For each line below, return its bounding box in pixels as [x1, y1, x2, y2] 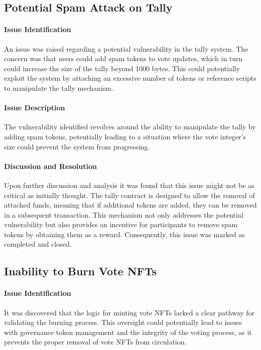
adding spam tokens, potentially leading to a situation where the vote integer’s [4, 131, 246, 141]
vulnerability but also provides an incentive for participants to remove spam [4, 219, 238, 230]
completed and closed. [4, 239, 72, 249]
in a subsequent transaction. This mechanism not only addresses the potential [4, 209, 243, 220]
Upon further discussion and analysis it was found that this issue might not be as [4, 180, 254, 190]
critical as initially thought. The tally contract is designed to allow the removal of [4, 190, 255, 200]
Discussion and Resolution [4, 160, 97, 171]
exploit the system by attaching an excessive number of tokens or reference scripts [4, 73, 256, 83]
